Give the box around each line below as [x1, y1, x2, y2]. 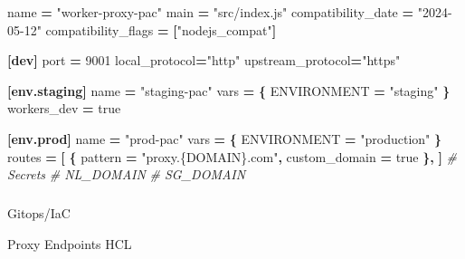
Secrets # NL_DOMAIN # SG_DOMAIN [7, 165, 246, 184]
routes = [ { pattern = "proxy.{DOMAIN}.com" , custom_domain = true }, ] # [7, 147, 458, 166]
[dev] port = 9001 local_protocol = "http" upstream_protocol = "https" [7, 51, 401, 70]
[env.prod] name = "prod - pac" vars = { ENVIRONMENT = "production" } [7, 129, 442, 148]
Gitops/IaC [7, 204, 71, 223]
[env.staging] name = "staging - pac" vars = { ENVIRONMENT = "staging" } [7, 81, 451, 100]
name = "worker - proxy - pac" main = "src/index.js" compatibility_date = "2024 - [7, 3, 452, 21]
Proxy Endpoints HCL [7, 234, 132, 253]
